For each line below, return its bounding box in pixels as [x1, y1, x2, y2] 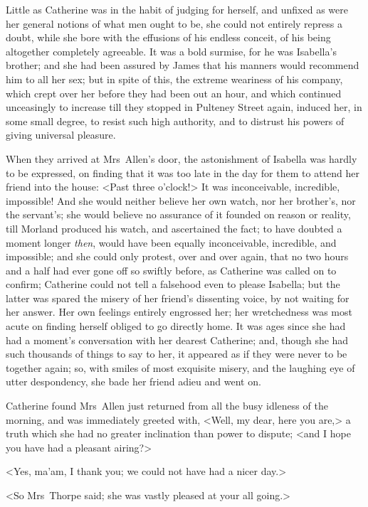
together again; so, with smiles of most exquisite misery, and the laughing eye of [6, 360, 355, 375]
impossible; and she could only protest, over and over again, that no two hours [6, 249, 349, 264]
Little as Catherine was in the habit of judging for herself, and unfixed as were [6, 2, 348, 16]
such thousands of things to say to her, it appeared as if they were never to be [6, 346, 347, 361]
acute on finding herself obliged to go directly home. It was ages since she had [6, 319, 346, 333]
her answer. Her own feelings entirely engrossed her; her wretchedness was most [6, 304, 352, 319]
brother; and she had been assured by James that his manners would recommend [6, 58, 359, 73]
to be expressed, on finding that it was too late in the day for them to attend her [6, 165, 359, 180]
